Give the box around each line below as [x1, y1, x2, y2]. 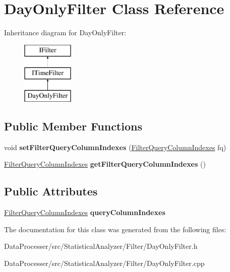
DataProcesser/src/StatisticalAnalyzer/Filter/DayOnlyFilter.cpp [4, 258, 205, 268]
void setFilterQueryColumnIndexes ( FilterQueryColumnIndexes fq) [4, 142, 226, 152]
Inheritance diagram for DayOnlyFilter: [4, 27, 127, 38]
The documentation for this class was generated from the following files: [4, 224, 226, 234]
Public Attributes [4, 183, 98, 199]
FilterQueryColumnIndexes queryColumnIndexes [4, 207, 165, 218]
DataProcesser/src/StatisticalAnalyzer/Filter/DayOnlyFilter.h [4, 241, 198, 251]
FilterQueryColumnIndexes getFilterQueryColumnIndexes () [4, 159, 206, 169]
